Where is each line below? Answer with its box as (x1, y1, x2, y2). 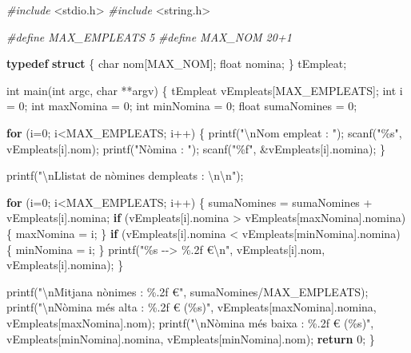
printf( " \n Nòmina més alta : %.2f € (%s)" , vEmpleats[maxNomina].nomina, (6, 299, 377, 315)
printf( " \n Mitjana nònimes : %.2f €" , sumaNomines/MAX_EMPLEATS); (6, 283, 369, 299)
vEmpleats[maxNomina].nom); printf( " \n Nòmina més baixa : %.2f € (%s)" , (6, 314, 374, 331)
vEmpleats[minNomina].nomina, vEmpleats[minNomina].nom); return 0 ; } (6, 330, 375, 347)
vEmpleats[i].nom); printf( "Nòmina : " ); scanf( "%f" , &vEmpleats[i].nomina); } (6, 140, 385, 157)
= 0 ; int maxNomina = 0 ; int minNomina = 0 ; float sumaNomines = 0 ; (6, 97, 357, 114)
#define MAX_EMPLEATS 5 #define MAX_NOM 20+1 (6, 28, 292, 45)
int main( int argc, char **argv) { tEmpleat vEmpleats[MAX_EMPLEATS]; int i (6, 81, 403, 98)
